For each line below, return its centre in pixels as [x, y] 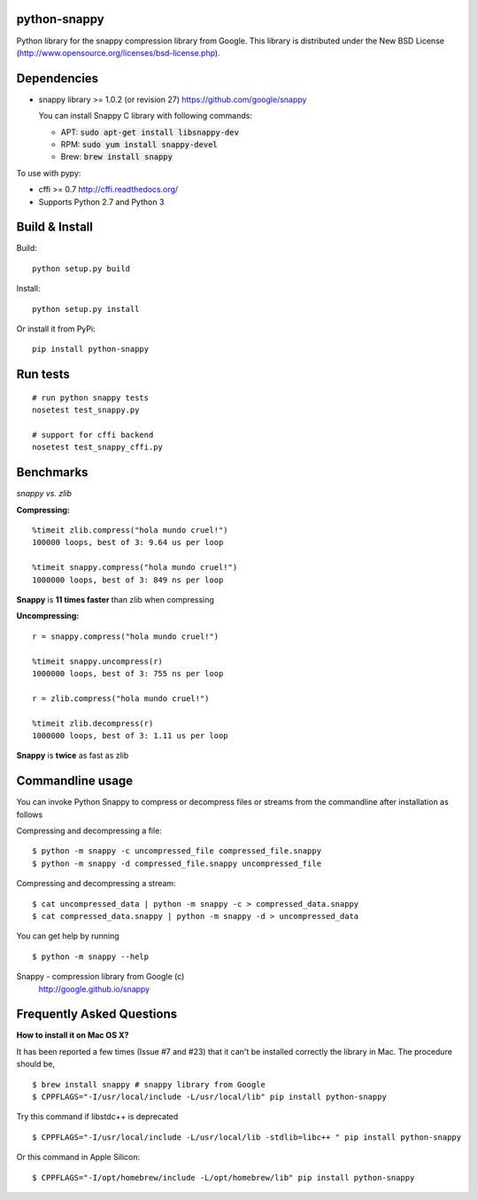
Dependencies [58, 78]
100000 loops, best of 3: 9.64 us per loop [128, 542]
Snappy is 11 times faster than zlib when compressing [115, 600]
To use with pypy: [49, 173]
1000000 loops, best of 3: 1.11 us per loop [131, 735]
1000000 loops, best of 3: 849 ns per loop [128, 580]
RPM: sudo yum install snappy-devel [139, 144]
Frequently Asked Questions [97, 1014]
